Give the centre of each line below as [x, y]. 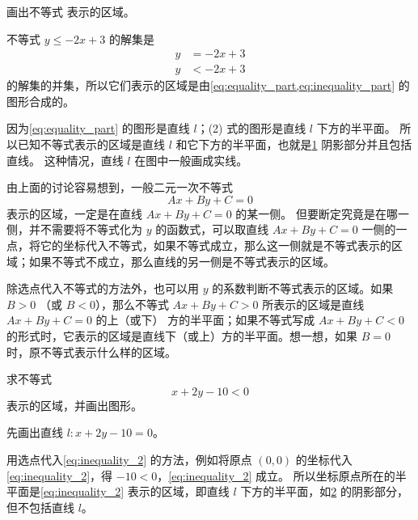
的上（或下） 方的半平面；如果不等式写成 [205, 320]
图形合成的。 [40, 101]
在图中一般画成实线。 [191, 160]
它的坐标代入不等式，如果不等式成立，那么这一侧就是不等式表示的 [215, 245]
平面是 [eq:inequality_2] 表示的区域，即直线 [118, 491]
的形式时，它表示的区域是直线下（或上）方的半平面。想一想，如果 [182, 335]
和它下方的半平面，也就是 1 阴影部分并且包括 [294, 144]
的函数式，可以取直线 [212, 229]
